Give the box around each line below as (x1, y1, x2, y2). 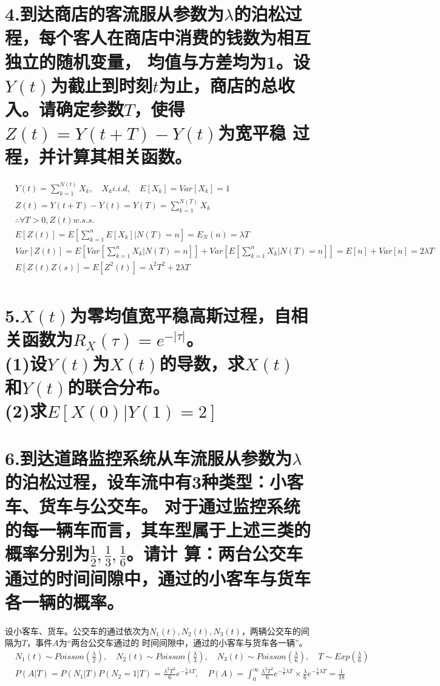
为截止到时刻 (50, 72, 153, 97)
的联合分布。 (67, 374, 170, 399)
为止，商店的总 (158, 72, 278, 97)
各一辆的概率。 (5, 589, 124, 614)
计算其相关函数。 (56, 144, 192, 169)
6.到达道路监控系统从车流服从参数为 (5, 446, 293, 470)
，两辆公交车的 (241, 624, 301, 637)
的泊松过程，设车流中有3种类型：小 (5, 469, 287, 494)
